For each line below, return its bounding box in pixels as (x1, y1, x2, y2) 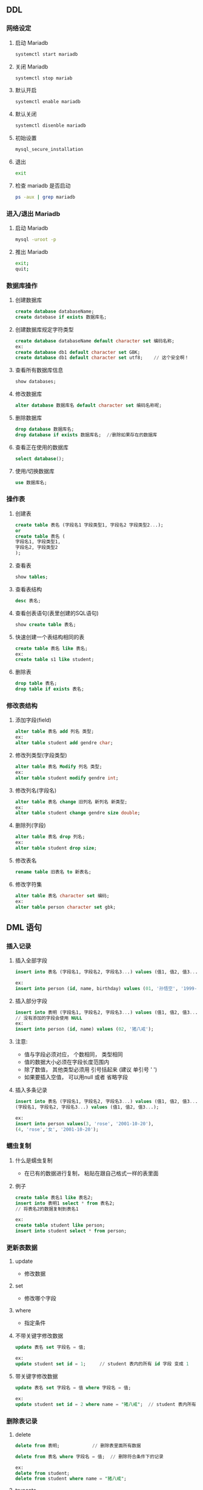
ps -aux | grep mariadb (15, 194, 76, 200)
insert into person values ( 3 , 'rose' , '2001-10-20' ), (15, 1120, 154, 1126)
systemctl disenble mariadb (15, 122, 86, 129)
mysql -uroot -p (15, 236, 56, 243)
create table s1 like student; (15, 657, 95, 663)
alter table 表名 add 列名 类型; (15, 728, 95, 735)
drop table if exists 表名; (15, 686, 85, 693)
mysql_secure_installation (15, 147, 84, 153)
